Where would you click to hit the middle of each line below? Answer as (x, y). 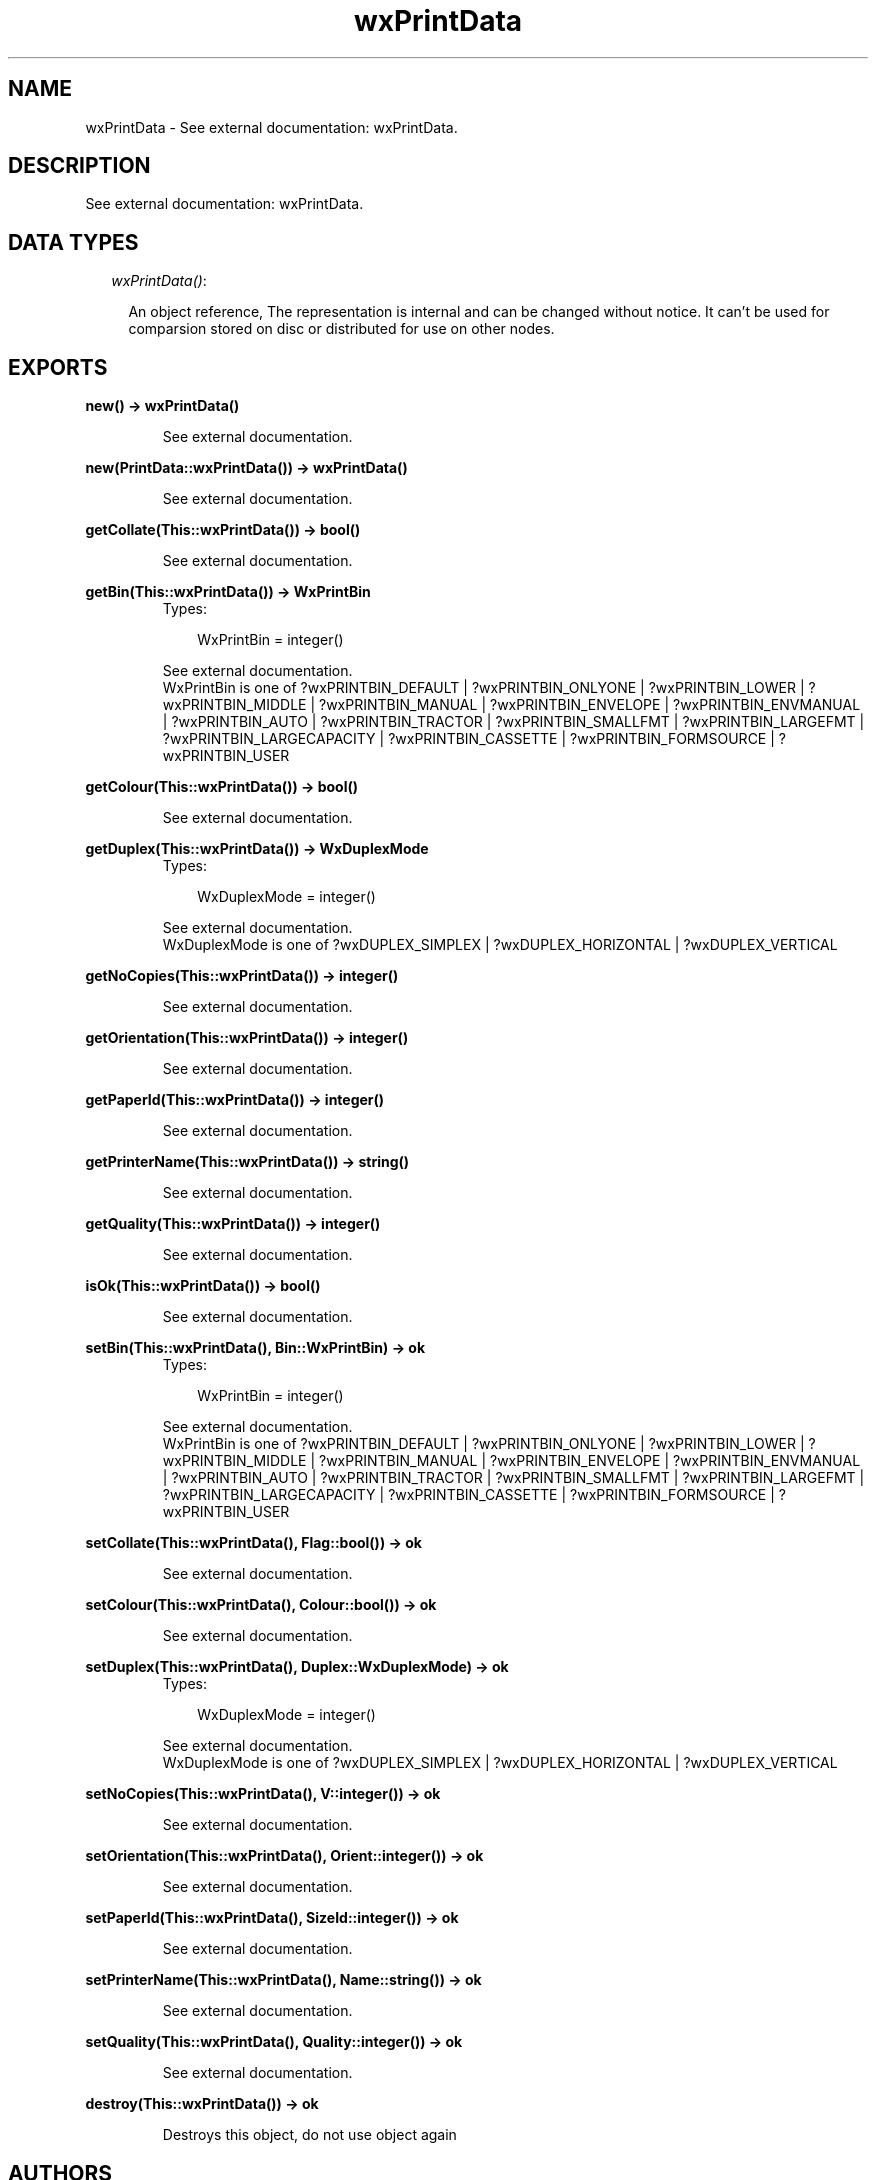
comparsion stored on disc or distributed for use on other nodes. (341, 329)
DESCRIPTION (79, 166)
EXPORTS (58, 367)
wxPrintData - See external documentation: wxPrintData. (271, 127)
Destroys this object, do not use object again (309, 2135)
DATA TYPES (73, 242)
